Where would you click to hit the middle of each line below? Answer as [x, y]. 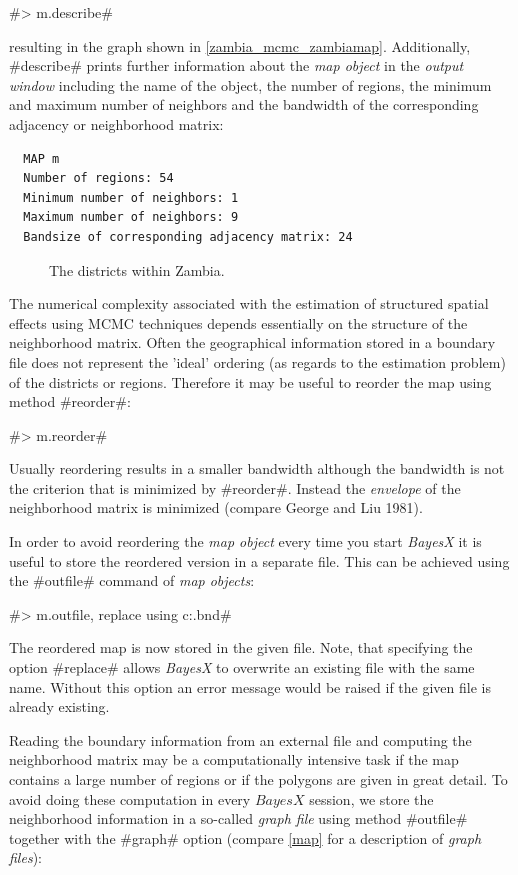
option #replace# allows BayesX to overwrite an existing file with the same [242, 667]
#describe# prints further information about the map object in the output [236, 65]
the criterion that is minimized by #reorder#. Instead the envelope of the [235, 487]
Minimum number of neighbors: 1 [131, 197]
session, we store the [371, 798]
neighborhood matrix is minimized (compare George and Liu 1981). [216, 507]
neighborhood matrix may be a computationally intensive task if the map [234, 759]
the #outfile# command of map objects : [132, 580]
